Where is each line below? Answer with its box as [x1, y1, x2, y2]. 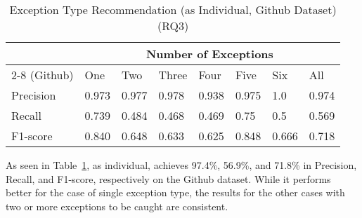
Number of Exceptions [146, 46, 273, 62]
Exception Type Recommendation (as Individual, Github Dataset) [9, 1, 337, 18]
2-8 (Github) [11, 67, 74, 83]
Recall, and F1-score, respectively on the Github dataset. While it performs [6, 171, 331, 186]
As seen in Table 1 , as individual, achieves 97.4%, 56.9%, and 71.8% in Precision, [6, 158, 357, 172]
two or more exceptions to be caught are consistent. [6, 198, 228, 213]
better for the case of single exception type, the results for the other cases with [6, 185, 345, 200]
